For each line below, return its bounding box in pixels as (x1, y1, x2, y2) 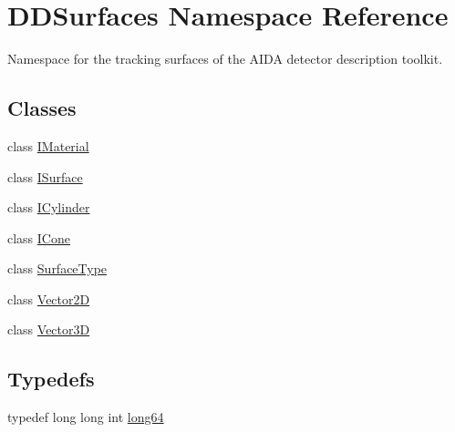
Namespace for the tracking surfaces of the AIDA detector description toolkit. (7, 49, 443, 68)
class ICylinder (7, 198, 90, 217)
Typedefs (7, 365, 95, 393)
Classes (7, 94, 77, 122)
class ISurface (7, 167, 83, 186)
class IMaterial (7, 136, 89, 155)
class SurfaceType (7, 259, 108, 278)
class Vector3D (7, 320, 90, 339)
